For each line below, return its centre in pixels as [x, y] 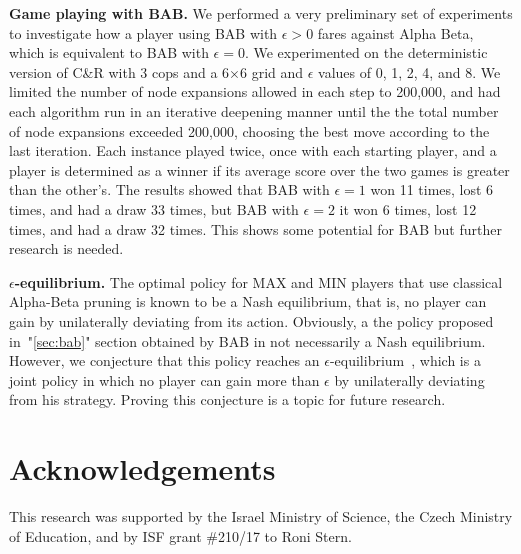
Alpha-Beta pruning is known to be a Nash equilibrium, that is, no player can [248, 301]
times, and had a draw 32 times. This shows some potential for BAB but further [255, 228]
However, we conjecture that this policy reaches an [164, 360]
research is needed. [66, 248]
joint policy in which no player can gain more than [164, 379]
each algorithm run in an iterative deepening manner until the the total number [254, 110]
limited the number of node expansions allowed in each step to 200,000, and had [255, 91]
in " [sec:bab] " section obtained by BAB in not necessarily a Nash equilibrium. [247, 340]
